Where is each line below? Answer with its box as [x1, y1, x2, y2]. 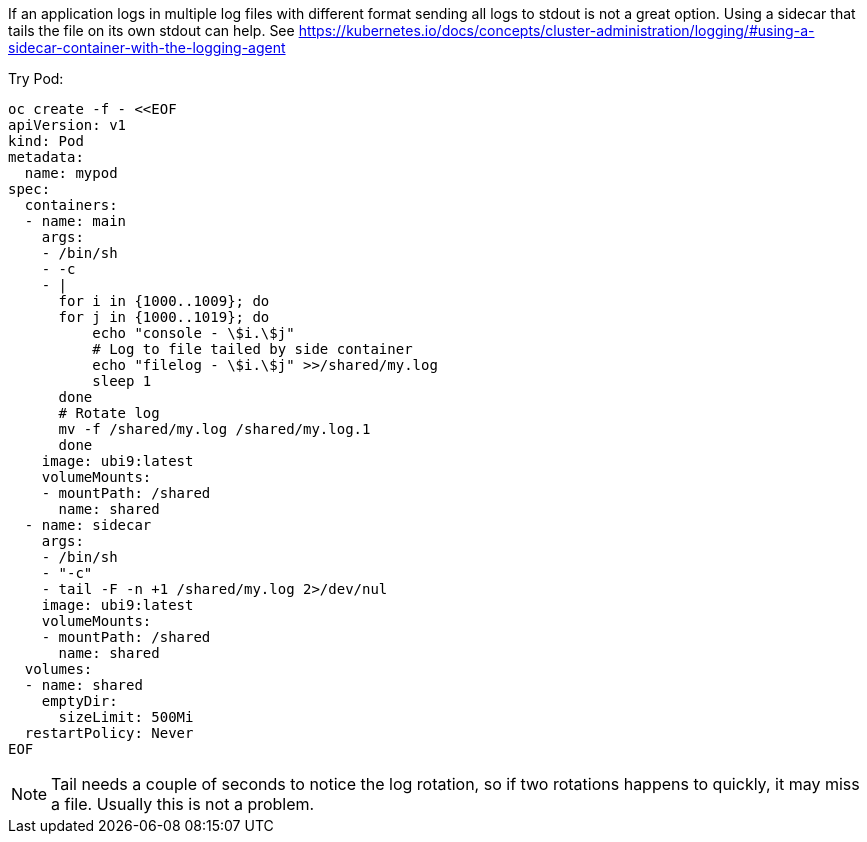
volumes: [24, 661, 93, 677]
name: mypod [24, 165, 118, 181]
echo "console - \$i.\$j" [92, 325, 295, 341]
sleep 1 [92, 373, 152, 389]
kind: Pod [8, 133, 84, 149]
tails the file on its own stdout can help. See [8, 22, 295, 39]
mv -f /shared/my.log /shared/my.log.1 [58, 421, 371, 437]
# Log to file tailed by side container [92, 341, 413, 357]
